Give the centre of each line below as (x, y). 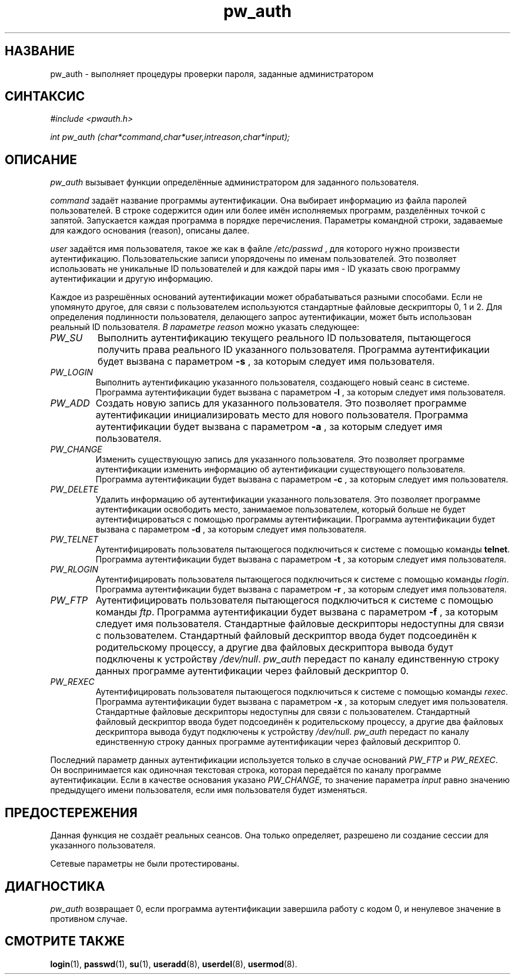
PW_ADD (70, 403)
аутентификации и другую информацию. (132, 279)
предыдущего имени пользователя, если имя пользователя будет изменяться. (209, 790)
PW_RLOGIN (74, 570)
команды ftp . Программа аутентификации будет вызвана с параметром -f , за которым (297, 612)
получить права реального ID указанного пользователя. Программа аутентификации (294, 350)
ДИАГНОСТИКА (55, 886)
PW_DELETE (74, 489)
